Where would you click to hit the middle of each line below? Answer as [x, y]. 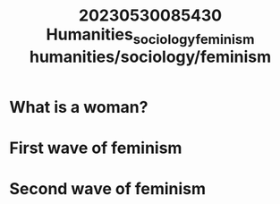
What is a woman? [79, 107]
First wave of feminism [96, 148]
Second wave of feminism [108, 189]
